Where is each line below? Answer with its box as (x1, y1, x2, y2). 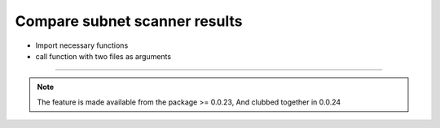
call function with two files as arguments (35, 51, 171, 61)
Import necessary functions (35, 41, 129, 50)
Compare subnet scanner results (15, 12, 243, 30)
